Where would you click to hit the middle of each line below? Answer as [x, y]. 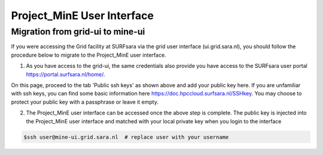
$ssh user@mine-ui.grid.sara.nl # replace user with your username [126, 137]
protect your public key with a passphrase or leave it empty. [85, 102]
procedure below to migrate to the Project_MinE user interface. [89, 55]
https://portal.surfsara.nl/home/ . [65, 74]
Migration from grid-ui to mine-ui [78, 32]
